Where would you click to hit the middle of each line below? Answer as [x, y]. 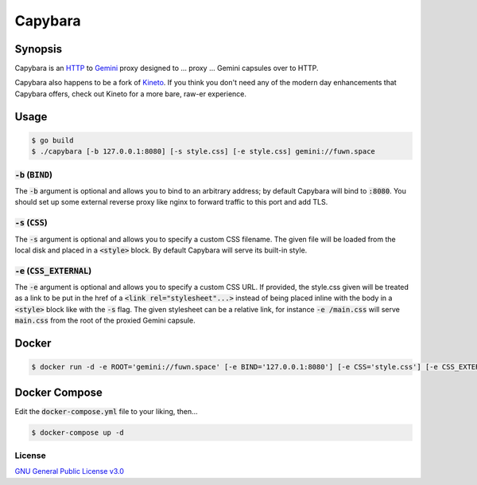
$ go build [52, 140]
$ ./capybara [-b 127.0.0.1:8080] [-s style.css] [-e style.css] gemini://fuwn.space [203, 152]
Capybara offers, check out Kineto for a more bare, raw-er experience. [130, 94]
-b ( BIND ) [34, 174]
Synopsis [39, 49]
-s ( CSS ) [31, 223]
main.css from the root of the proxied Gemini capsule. [105, 321]
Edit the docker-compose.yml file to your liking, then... [106, 411]
